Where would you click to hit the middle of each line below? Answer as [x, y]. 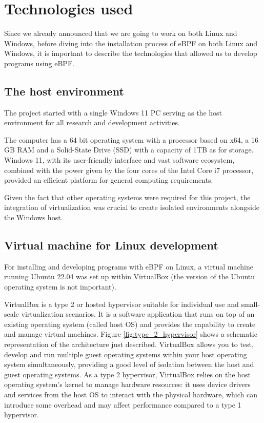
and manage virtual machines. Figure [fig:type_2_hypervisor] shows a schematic [131, 334]
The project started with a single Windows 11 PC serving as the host [113, 112]
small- [251, 304]
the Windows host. [34, 217]
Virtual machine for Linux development [111, 245]
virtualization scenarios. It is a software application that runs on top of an [138, 314]
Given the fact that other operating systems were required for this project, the [127, 197]
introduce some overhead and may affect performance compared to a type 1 [123, 404]
